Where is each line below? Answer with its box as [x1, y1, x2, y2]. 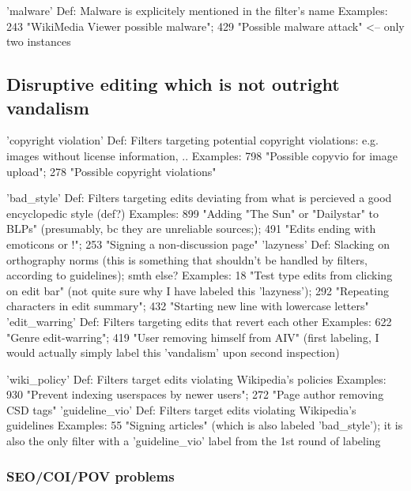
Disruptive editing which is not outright [6, 72, 340, 96]
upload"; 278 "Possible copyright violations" [6, 163, 217, 179]
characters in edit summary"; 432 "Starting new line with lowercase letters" [6, 298, 369, 314]
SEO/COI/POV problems [6, 466, 175, 485]
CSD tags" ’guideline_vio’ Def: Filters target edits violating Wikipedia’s [6, 401, 356, 418]
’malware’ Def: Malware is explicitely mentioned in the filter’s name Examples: [6, 2, 388, 18]
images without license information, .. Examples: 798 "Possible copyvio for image [6, 147, 398, 163]
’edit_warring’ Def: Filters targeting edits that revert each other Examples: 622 [6, 313, 392, 329]
